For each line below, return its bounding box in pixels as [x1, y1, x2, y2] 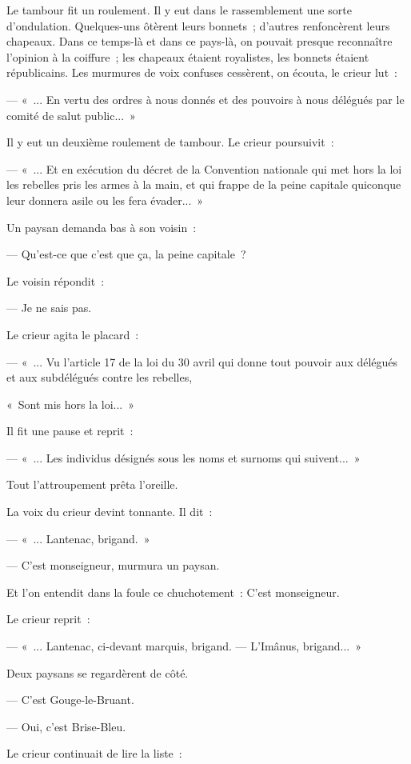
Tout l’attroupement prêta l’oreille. [6, 476, 178, 493]
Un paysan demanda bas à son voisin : [6, 218, 197, 235]
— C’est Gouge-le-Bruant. [6, 691, 134, 708]
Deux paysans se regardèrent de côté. [6, 664, 189, 681]
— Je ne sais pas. [6, 299, 92, 316]
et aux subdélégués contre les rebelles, [6, 369, 193, 386]
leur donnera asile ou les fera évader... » [6, 191, 204, 208]
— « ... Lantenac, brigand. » [6, 530, 150, 546]
